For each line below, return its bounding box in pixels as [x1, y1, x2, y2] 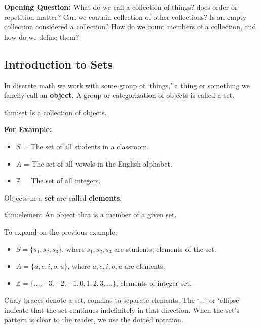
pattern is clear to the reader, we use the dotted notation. [4, 314, 183, 325]
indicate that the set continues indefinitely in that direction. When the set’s [4, 304, 239, 315]
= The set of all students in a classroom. [23, 141, 149, 151]
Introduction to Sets [4, 56, 113, 72]
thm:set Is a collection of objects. [4, 107, 107, 117]
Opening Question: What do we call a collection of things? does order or [4, 2, 238, 12]
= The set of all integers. [23, 175, 101, 186]
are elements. [124, 260, 165, 271]
